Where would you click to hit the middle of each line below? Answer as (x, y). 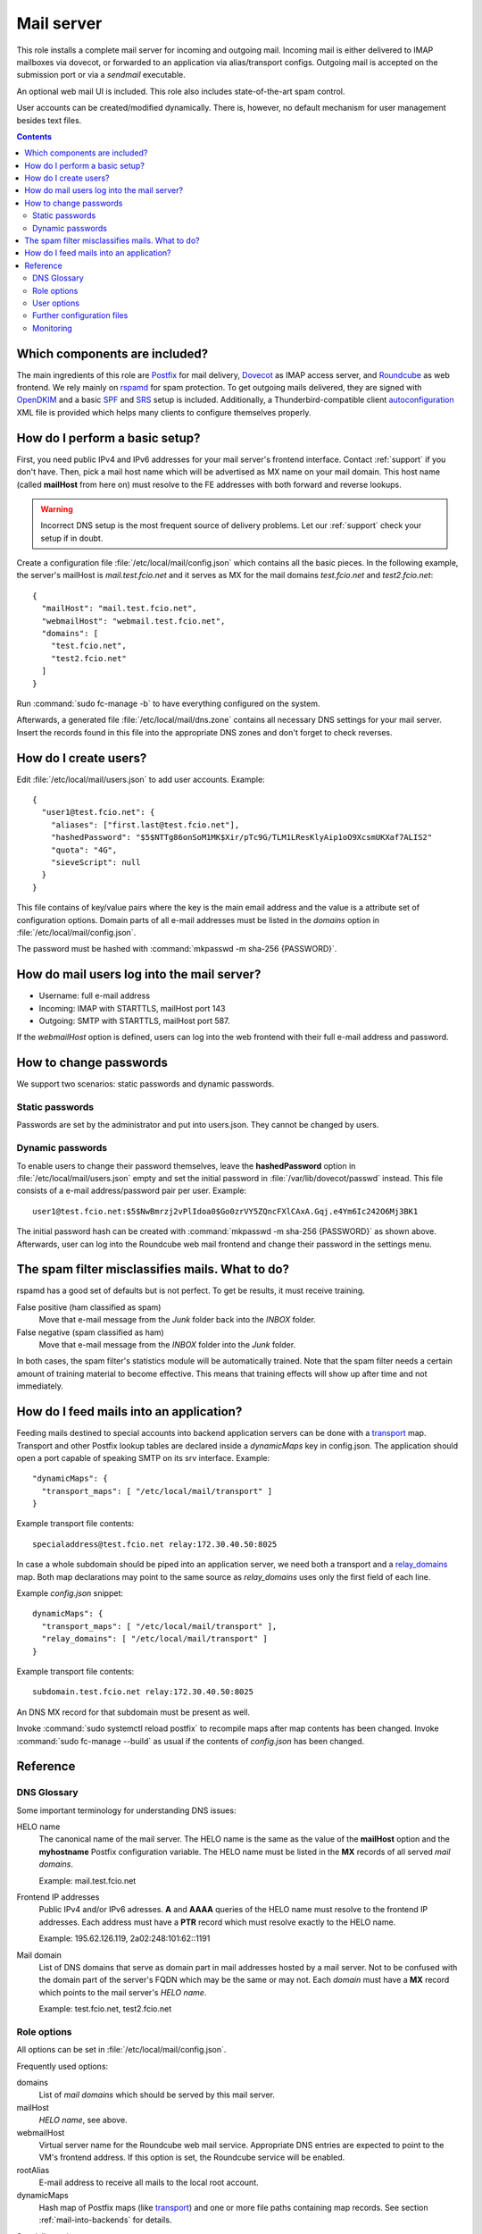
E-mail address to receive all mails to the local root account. (149, 2183)
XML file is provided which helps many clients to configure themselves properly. (164, 412)
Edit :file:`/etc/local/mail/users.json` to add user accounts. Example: (141, 779)
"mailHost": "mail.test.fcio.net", (120, 609)
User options (56, 303)
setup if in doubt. (72, 538)
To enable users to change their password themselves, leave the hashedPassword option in (186, 1165)
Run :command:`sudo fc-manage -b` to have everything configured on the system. (168, 703)
